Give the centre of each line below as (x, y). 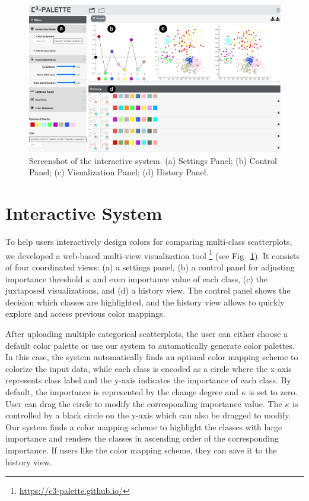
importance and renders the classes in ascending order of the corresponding (142, 438)
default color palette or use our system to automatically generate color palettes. (150, 345)
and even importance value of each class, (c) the (180, 278)
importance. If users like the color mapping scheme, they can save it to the (141, 450)
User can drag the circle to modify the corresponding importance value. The (144, 403)
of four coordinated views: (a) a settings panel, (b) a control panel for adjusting (150, 267)
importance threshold (44, 278)
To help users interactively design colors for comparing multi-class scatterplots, (149, 242)
